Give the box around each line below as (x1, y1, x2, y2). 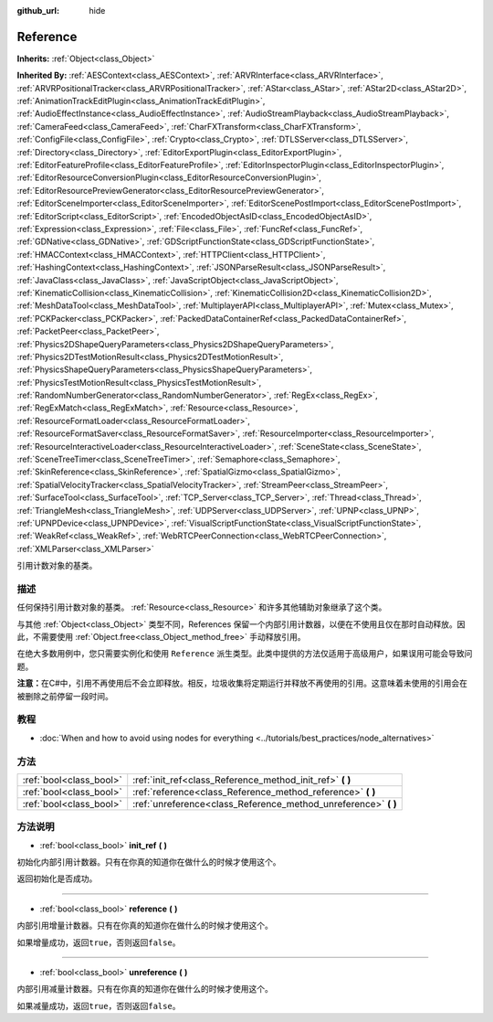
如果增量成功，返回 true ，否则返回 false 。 (16, 937, 181, 948)
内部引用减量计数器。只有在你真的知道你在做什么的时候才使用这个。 (16, 984, 273, 995)
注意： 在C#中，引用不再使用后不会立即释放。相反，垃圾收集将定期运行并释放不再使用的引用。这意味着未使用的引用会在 (16, 677, 468, 689)
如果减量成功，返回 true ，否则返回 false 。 (16, 1000, 181, 1011)
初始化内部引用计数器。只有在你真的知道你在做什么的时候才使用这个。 (16, 857, 281, 868)
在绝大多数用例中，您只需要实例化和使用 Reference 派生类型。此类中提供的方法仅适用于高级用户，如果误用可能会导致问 (16, 648, 473, 659)
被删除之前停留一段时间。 (16, 690, 113, 701)
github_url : (16, 5, 59, 16)
